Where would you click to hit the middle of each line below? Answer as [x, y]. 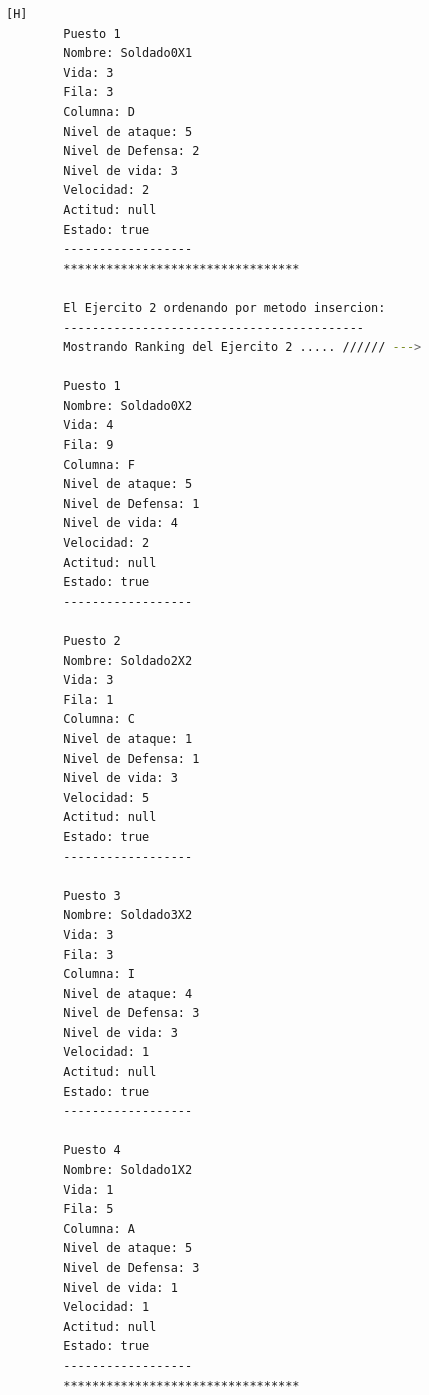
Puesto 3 [92, 895]
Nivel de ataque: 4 [128, 993]
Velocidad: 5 [106, 797]
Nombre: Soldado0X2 [128, 405]
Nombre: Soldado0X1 [128, 53]
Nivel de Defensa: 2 [131, 151]
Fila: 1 [88, 699]
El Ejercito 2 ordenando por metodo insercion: [224, 307]
